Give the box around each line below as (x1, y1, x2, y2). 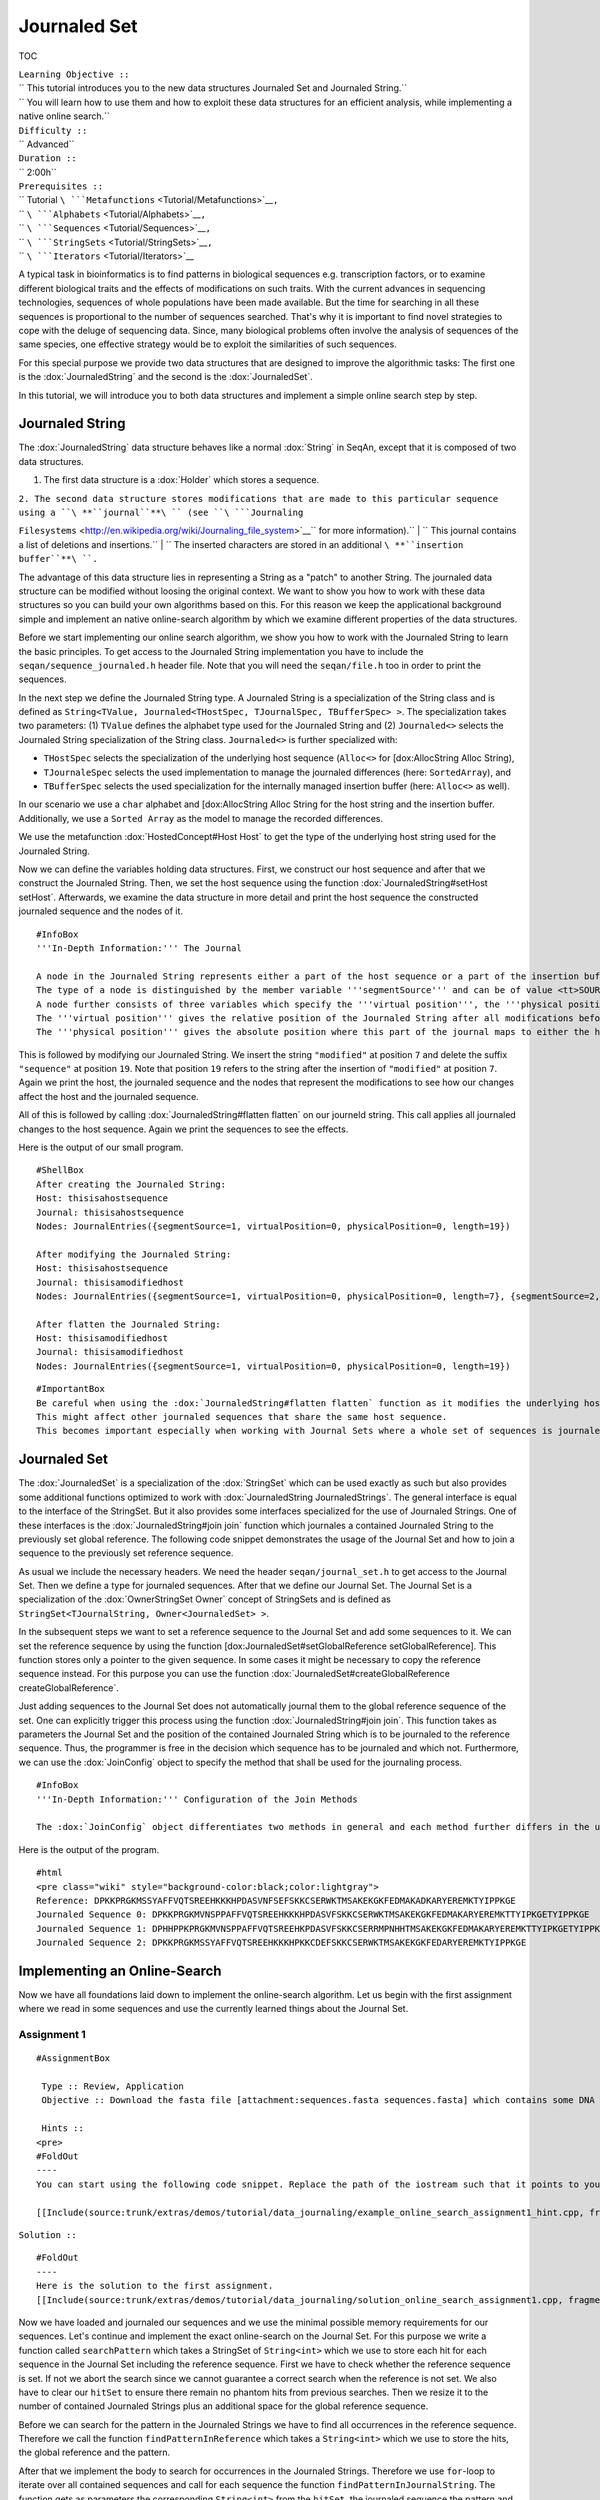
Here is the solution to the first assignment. (36, 2280, 274, 2292)
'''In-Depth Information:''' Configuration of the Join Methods (36, 1793, 359, 1805)
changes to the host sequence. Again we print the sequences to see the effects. (18, 1123, 349, 1135)
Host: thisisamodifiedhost (36, 1333, 169, 1344)
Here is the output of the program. (18, 1843, 160, 1855)
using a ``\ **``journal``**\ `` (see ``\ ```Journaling (18, 507, 304, 518)
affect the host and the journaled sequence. (18, 1090, 199, 1102)
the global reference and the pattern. (18, 2446, 171, 2459)
